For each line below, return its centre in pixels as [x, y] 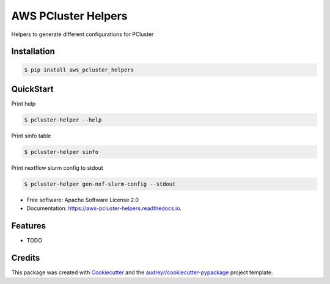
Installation [33, 52]
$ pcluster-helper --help [63, 120]
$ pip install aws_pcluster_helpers [79, 70]
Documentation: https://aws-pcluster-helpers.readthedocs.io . [104, 208]
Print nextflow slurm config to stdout [57, 167]
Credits [26, 258]
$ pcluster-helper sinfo [61, 152]
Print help [24, 104]
